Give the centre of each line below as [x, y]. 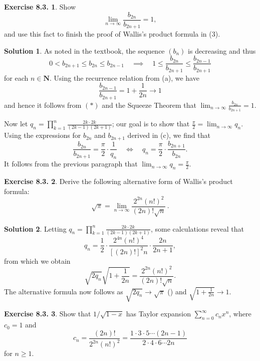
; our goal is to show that [151, 124]
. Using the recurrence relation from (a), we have [124, 77]
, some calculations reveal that [197, 228]
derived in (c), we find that [169, 135]
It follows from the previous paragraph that [71, 164]
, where [240, 314]
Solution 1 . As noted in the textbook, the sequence [84, 50]
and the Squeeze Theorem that [149, 105]
